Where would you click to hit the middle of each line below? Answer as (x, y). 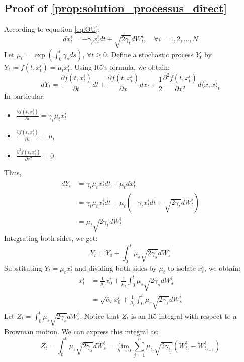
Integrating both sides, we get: (51, 238)
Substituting (23, 268)
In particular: (25, 96)
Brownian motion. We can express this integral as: (81, 331)
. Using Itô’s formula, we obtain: (120, 67)
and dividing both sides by (116, 268)
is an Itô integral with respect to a (184, 316)
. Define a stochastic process (150, 54)
